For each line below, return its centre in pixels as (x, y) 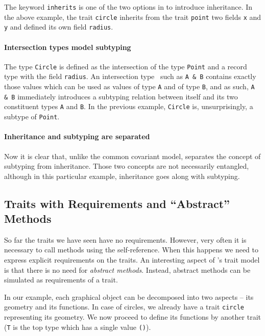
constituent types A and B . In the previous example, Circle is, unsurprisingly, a (129, 106)
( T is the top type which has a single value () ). (78, 327)
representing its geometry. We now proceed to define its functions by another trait (132, 317)
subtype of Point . (32, 117)
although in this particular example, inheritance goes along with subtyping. (122, 176)
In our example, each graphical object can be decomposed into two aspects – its (129, 296)
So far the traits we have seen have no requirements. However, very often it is (125, 239)
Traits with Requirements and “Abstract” (117, 203)
